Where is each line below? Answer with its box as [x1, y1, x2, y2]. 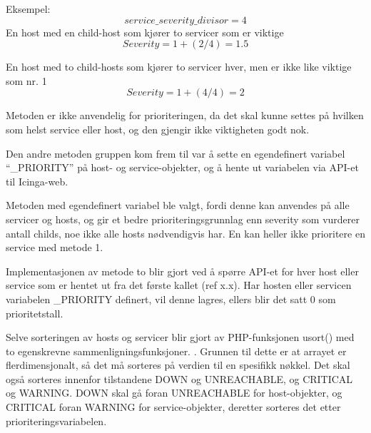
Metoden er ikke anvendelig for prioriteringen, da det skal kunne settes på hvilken [6, 108, 364, 123]
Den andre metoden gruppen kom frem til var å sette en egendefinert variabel [6, 146, 345, 161]
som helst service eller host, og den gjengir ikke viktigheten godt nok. [6, 121, 310, 136]
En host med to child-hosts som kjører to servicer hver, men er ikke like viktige [6, 59, 352, 74]
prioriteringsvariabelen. [6, 413, 107, 428]
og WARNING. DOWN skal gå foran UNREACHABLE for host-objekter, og [6, 385, 342, 400]
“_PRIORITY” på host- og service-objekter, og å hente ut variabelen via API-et [6, 160, 359, 175]
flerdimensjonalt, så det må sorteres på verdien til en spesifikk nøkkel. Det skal [6, 357, 350, 372]
